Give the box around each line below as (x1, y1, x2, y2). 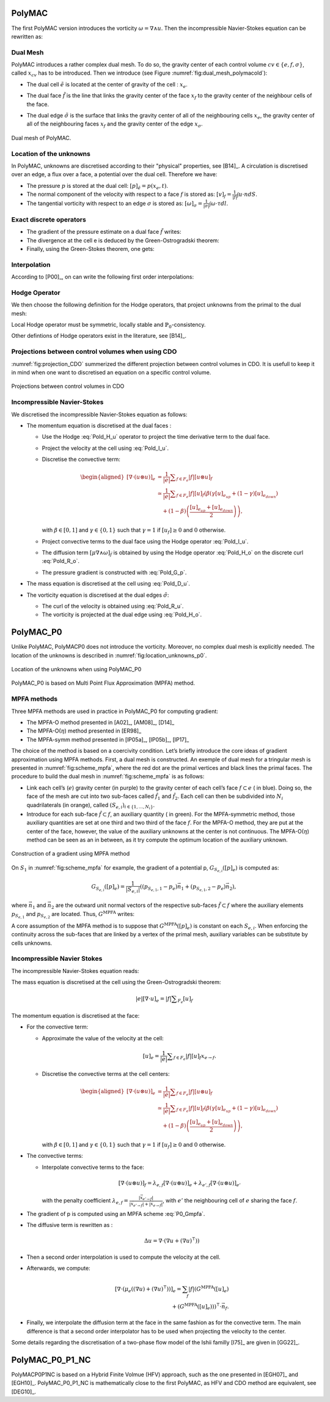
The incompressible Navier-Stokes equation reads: (11, 967, 139, 974)
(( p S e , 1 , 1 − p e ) (139, 883, 178, 893)
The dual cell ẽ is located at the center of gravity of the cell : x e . (26, 80, 188, 89)
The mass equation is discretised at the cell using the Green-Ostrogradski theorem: (11, 979, 221, 986)
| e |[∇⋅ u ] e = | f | (135, 995, 172, 1004)
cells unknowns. (11, 939, 53, 947)
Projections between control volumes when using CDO (11, 348, 177, 356)
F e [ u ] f (177, 995, 193, 1005)
